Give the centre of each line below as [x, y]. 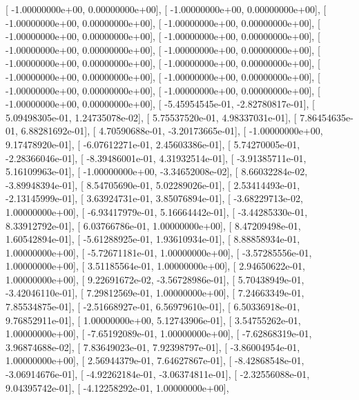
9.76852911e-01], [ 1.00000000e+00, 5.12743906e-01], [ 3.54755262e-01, [153, 320]
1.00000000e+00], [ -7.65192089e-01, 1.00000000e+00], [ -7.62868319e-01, [159, 333]
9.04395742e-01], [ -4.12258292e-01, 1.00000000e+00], [117, 387]
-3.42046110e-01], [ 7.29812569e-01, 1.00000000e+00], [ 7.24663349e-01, [155, 293]
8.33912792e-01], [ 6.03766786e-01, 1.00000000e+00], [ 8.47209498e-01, [153, 225]
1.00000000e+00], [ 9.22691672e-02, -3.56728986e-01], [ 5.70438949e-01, [155, 279]
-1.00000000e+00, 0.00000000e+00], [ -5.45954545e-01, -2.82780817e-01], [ [160, 104]
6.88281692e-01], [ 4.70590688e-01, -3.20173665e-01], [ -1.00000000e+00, [172, 131]
